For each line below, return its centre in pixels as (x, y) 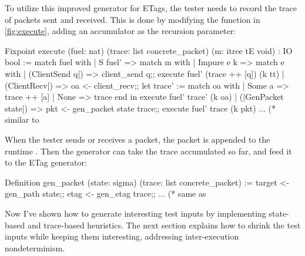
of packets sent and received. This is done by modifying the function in (133, 19)
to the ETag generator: (46, 162)
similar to (22, 119)
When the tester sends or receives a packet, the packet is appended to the (138, 139)
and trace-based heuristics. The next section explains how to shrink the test (164, 225)
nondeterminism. (35, 247)
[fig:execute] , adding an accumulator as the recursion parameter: (120, 31)
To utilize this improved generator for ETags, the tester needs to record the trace (151, 8)
